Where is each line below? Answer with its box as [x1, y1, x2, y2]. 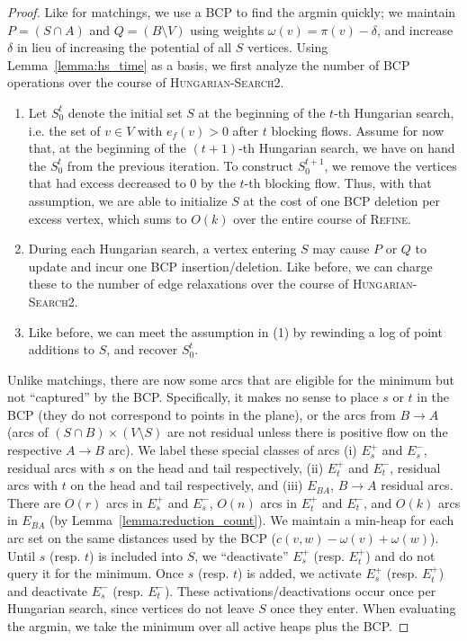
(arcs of [7, 423, 49, 441]
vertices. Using [247, 38, 328, 57]
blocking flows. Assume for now [271, 120, 445, 139]
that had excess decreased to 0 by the [28, 174, 236, 192]
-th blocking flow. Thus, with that [244, 174, 432, 192]
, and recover [106, 340, 178, 359]
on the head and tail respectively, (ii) [119, 458, 324, 476]
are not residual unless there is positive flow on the [167, 423, 448, 441]
